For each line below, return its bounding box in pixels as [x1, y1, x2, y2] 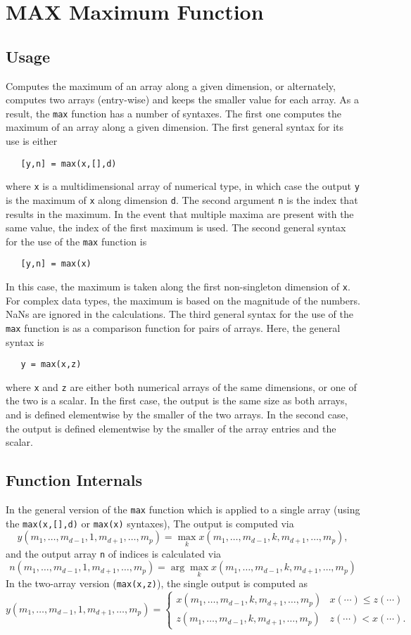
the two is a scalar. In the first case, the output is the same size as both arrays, [6, 393, 348, 408]
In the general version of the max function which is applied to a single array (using [6, 502, 360, 517]
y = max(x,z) [20, 359, 82, 370]
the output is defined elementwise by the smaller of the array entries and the [6, 421, 336, 435]
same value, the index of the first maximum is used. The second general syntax [6, 220, 346, 235]
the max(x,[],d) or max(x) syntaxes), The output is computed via [6, 515, 294, 530]
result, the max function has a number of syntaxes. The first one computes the [6, 105, 342, 120]
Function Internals [6, 469, 143, 491]
